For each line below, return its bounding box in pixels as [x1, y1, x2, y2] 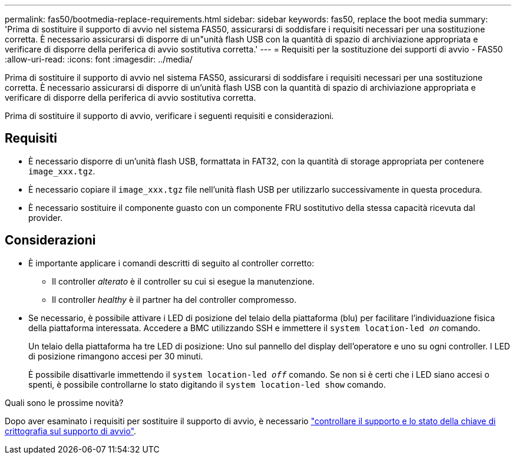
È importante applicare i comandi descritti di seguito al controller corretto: [28, 257, 315, 268]
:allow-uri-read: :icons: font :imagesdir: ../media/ [5, 54, 193, 64]
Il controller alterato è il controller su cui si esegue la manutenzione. [52, 276, 315, 286]
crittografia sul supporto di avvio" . [5, 425, 137, 436]
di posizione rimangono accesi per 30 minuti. [28, 351, 203, 361]
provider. [28, 212, 63, 223]
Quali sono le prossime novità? [5, 397, 124, 408]
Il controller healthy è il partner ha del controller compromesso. [52, 294, 297, 305]
